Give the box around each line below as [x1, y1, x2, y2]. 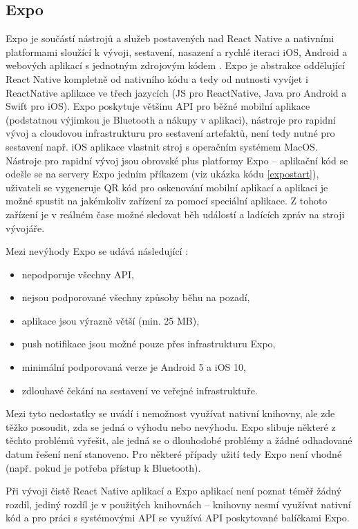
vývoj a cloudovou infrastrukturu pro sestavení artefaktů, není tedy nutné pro [6, 126, 335, 140]
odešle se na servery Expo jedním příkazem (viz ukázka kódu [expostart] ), [6, 166, 319, 181]
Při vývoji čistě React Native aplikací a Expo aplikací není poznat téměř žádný [6, 483, 342, 498]
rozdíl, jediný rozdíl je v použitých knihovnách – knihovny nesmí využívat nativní [6, 497, 351, 511]
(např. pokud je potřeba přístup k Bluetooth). [6, 460, 201, 474]
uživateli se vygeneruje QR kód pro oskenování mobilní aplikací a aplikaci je [6, 180, 328, 194]
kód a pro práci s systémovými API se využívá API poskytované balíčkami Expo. [6, 510, 350, 525]
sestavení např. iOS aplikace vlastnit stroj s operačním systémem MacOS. [6, 139, 318, 153]
